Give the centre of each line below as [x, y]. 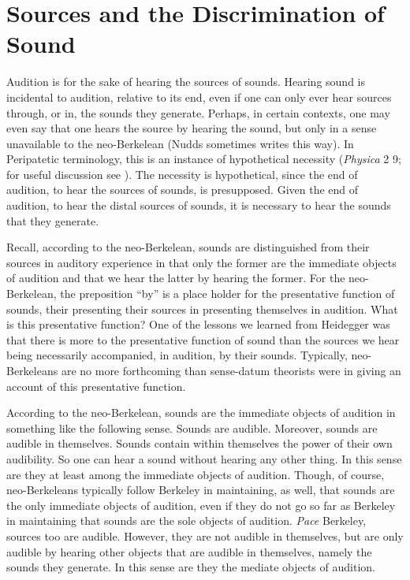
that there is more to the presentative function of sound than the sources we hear [203, 339]
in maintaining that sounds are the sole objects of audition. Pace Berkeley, [186, 521]
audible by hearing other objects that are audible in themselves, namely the [189, 551]
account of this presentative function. [96, 386]
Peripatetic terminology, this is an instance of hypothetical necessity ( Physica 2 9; [204, 159]
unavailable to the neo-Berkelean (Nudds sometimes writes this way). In [180, 143]
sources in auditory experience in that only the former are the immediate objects [201, 262]
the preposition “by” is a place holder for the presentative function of [227, 294]
